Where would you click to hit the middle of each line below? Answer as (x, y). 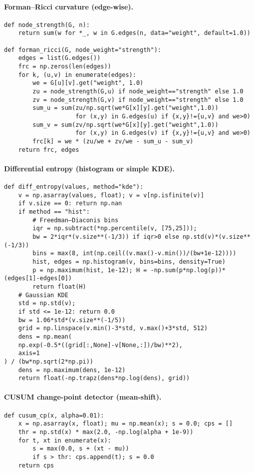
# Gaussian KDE (43, 295)
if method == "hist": (54, 212)
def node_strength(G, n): (47, 25)
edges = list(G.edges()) (59, 58)
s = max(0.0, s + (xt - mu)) (81, 449)
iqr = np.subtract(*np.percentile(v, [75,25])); (115, 229)
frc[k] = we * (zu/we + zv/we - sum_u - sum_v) (113, 141)
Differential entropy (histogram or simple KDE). (89, 168)
